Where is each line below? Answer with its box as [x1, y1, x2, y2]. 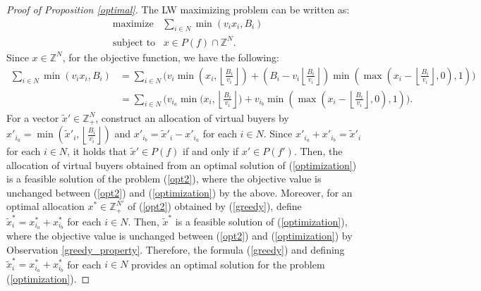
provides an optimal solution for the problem [131, 256, 325, 271]
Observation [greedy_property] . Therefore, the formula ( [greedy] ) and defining [6, 242, 345, 257]
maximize [112, 18, 154, 29]
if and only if [183, 144, 239, 159]
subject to [112, 37, 156, 48]
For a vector [6, 110, 59, 125]
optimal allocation [6, 199, 85, 213]
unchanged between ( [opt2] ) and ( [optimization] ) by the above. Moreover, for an [6, 185, 353, 199]
